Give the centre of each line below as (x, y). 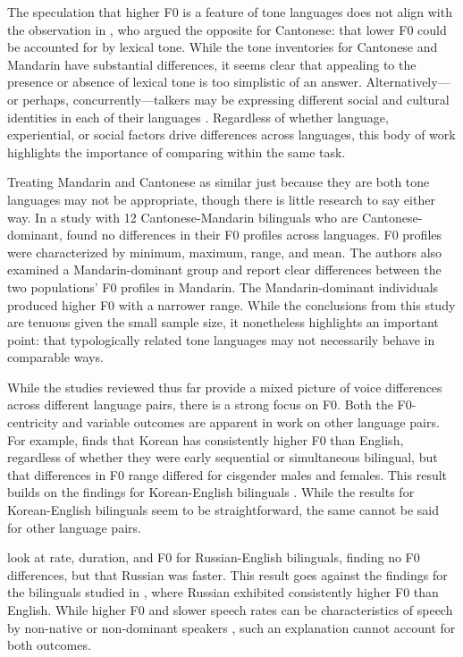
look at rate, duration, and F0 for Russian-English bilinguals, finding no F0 (214, 557)
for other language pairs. (74, 527)
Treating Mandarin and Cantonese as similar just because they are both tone (219, 182)
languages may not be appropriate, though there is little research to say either (221, 199)
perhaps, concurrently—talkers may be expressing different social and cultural (236, 99)
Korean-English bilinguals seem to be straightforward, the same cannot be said (223, 510)
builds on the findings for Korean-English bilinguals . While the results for (211, 492)
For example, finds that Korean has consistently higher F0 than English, (206, 439)
